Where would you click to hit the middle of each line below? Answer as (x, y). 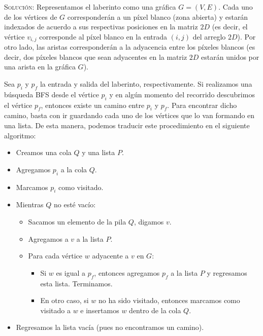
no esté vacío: (75, 204)
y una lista (98, 152)
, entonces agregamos (127, 272)
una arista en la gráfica (40, 67)
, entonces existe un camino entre (93, 105)
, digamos (149, 221)
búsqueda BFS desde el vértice (52, 94)
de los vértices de (31, 16)
